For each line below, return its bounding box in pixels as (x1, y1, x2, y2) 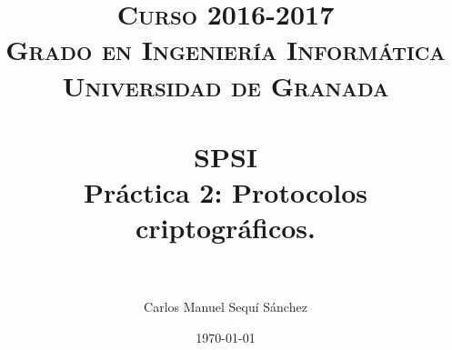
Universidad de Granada (62, 66, 389, 104)
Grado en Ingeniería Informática (5, 31, 446, 68)
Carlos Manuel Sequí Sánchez (144, 297, 307, 316)
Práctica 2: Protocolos (83, 174, 368, 211)
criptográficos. (136, 209, 316, 246)
